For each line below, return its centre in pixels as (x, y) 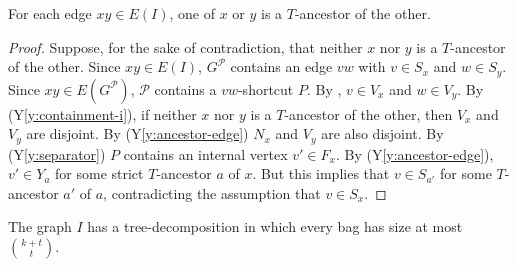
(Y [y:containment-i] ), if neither (102, 113)
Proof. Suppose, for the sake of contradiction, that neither (185, 46)
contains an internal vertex (205, 153)
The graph (40, 226)
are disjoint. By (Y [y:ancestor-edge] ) (137, 133)
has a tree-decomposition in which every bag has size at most (275, 226)
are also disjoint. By (382, 133)
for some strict (99, 173)
